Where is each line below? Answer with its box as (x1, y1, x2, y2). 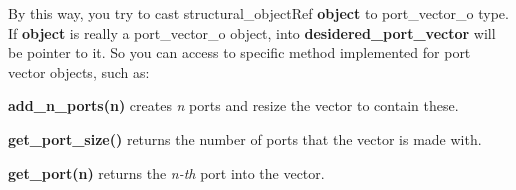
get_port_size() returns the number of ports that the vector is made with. (8, 128, 482, 149)
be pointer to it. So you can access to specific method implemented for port (8, 42, 471, 63)
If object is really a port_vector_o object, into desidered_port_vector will (8, 22, 496, 43)
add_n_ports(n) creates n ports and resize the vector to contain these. (8, 95, 459, 116)
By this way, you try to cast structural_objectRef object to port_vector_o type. (8, 3, 509, 23)
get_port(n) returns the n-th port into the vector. (8, 162, 325, 183)
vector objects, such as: (8, 61, 150, 82)
